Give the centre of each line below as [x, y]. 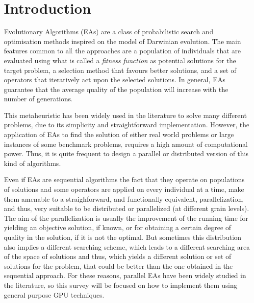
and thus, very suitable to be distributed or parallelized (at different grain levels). [127, 208]
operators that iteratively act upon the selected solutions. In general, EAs [115, 80]
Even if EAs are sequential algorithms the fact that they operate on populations [124, 179]
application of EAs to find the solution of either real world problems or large [119, 134]
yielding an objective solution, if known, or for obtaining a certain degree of [118, 227]
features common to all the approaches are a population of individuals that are [123, 51]
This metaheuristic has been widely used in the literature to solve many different [126, 115]
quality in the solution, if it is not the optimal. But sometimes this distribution [123, 237]
